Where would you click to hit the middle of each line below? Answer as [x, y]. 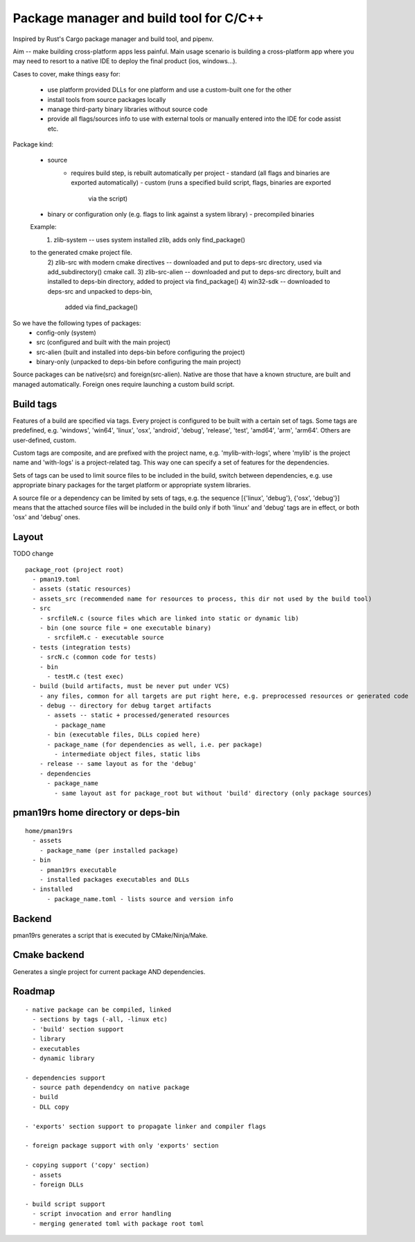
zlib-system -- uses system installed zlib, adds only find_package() [150, 240]
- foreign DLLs [58, 1184]
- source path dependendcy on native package [111, 1088]
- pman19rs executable [78, 870]
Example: [43, 227]
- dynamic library [63, 1058]
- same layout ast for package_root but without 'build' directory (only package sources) [213, 793]
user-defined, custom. [45, 440]
